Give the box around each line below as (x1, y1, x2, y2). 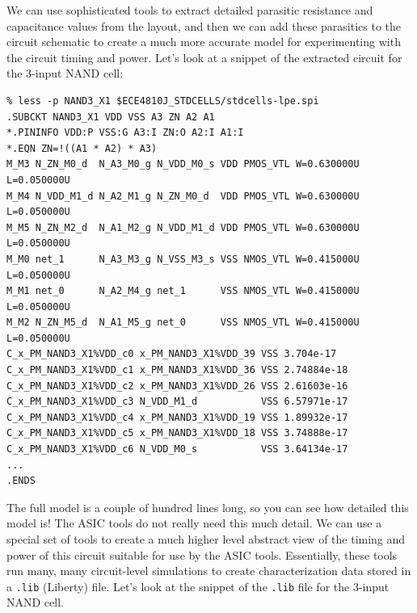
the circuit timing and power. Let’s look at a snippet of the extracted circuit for (6, 48, 402, 65)
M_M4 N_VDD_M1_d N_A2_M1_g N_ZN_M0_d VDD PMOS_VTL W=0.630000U (6, 190, 360, 202)
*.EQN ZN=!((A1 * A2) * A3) (6, 142, 158, 154)
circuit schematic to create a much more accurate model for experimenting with (6, 33, 401, 50)
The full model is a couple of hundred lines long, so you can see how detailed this (6, 498, 409, 515)
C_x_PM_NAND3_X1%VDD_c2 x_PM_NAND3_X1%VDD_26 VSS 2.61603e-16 (6, 380, 348, 392)
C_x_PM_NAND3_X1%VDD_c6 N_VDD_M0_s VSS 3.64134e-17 (6, 443, 348, 456)
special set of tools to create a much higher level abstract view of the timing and (6, 531, 406, 547)
